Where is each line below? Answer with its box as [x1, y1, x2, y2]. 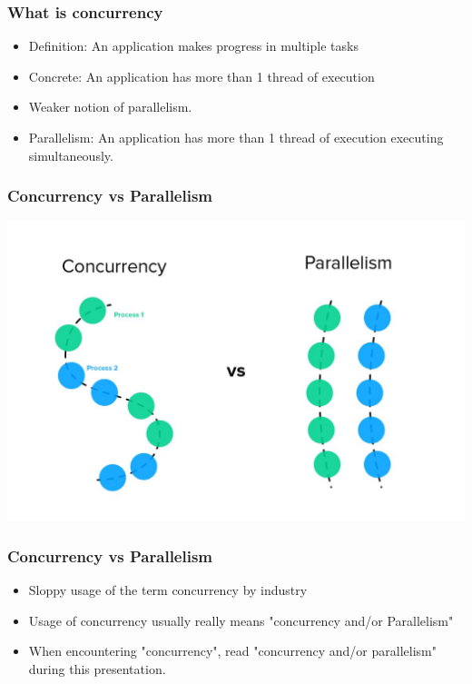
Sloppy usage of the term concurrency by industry [28, 580, 308, 599]
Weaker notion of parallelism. [28, 97, 192, 116]
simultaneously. [28, 145, 113, 164]
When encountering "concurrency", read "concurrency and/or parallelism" [28, 641, 437, 660]
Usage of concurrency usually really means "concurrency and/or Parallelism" [28, 610, 454, 629]
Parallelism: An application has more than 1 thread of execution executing [28, 128, 444, 146]
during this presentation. [28, 659, 166, 678]
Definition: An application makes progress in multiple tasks [28, 36, 359, 55]
